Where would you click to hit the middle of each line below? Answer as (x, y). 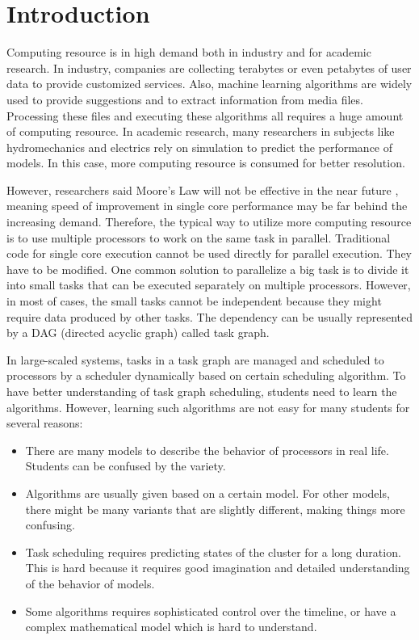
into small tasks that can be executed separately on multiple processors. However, (209, 285)
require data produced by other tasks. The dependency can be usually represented (210, 316)
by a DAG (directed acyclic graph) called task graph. (138, 333)
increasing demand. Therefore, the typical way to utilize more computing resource (209, 222)
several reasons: (45, 423)
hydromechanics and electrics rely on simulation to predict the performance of (200, 147)
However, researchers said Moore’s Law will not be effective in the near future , (203, 189)
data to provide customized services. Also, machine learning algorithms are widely (209, 84)
